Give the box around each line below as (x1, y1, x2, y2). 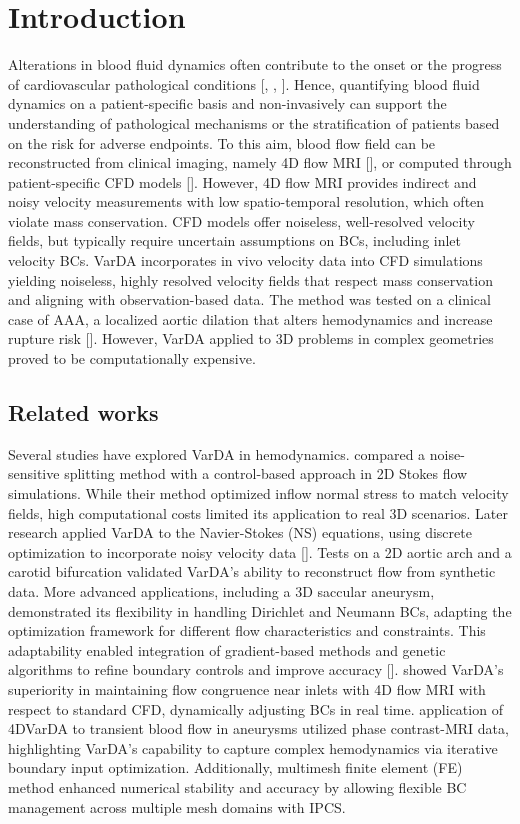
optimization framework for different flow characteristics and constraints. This (8, 620, 486, 641)
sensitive (8, 463, 60, 484)
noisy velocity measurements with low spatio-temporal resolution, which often (8, 191, 485, 212)
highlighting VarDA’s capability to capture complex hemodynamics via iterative (8, 737, 498, 758)
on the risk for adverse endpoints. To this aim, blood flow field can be (8, 132, 436, 153)
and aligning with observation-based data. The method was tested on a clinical (8, 289, 491, 310)
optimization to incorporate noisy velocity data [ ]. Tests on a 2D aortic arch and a (8, 541, 512, 562)
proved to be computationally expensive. (8, 348, 256, 369)
